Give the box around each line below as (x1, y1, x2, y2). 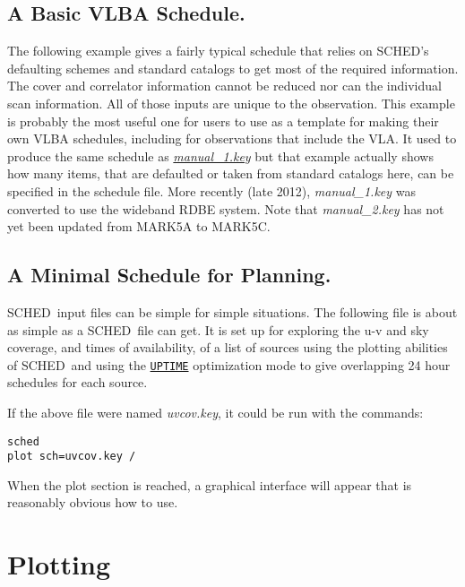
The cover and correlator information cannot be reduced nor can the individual (7, 76, 442, 95)
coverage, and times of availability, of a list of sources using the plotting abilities (7, 338, 448, 357)
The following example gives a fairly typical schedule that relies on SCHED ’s (7, 41, 429, 60)
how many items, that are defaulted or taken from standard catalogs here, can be (7, 164, 454, 183)
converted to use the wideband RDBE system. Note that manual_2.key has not (7, 199, 444, 218)
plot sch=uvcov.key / (7, 450, 136, 463)
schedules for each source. (7, 373, 148, 392)
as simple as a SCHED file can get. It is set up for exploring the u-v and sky (7, 320, 429, 339)
